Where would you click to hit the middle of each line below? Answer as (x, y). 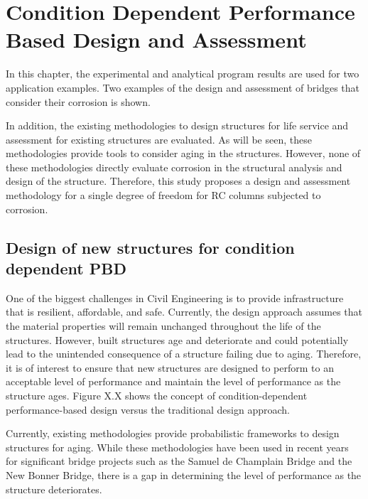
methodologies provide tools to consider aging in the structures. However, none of (183, 153)
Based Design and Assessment (156, 39)
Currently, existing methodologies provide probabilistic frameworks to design (173, 433)
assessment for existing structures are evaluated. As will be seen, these (159, 139)
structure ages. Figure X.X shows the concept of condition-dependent (157, 395)
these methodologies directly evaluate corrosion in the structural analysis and (174, 167)
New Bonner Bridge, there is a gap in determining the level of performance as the (184, 474)
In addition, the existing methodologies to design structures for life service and (177, 125)
